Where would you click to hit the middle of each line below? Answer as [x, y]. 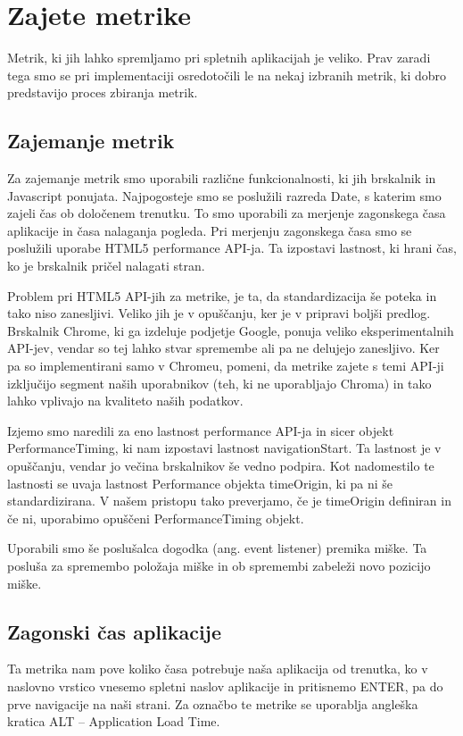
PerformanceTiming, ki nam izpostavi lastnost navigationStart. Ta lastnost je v [224, 448]
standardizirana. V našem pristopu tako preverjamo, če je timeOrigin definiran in [229, 501]
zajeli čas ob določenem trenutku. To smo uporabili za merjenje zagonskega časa [227, 213]
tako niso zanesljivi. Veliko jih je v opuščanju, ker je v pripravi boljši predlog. [219, 313]
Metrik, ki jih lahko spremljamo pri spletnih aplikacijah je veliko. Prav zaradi [219, 58]
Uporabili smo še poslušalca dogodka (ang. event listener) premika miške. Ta [217, 548]
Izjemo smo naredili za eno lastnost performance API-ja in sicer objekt [201, 430]
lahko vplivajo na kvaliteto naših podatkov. [125, 401]
